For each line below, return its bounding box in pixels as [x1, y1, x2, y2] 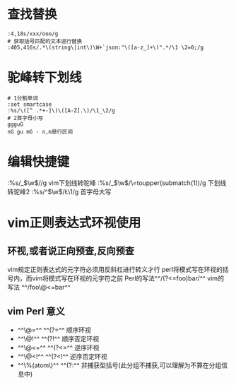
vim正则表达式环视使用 [7, 215, 141, 230]
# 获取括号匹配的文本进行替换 [7, 37, 83, 45]
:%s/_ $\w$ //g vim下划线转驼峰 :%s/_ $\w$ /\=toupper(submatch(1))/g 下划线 [7, 178, 227, 187]
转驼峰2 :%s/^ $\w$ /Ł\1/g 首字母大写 [7, 187, 112, 196]
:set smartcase [7, 100, 52, 108]
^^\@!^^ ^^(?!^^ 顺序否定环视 [17, 334, 100, 343]
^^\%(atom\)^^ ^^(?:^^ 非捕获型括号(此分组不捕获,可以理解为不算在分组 [17, 361, 222, 369]
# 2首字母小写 [7, 114, 44, 122]
